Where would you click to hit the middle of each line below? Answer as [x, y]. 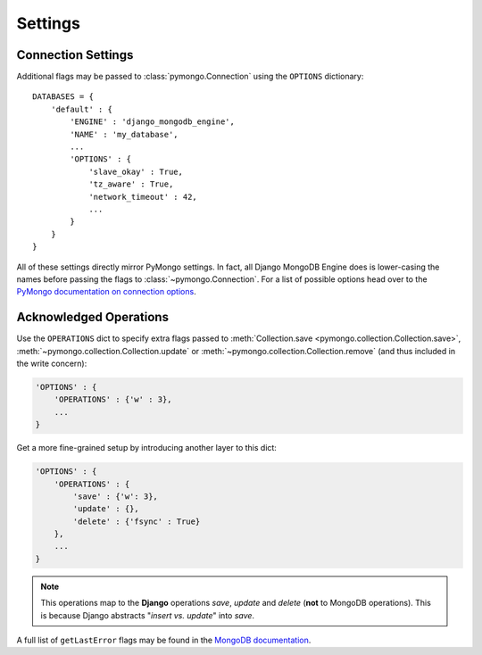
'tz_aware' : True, [131, 184]
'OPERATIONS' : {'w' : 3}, [113, 400]
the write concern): [52, 363]
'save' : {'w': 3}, [115, 496]
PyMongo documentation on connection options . [106, 292]
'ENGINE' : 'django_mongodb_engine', [153, 122]
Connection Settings [75, 55]
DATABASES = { [63, 97]
